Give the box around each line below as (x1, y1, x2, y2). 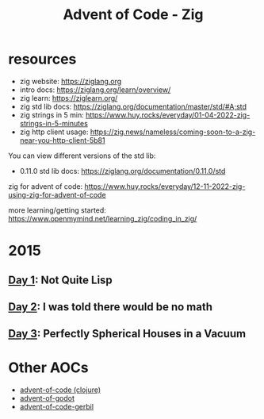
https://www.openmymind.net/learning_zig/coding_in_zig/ (8, 213, 197, 223)
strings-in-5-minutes (19, 118, 89, 128)
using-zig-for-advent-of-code (8, 190, 106, 199)
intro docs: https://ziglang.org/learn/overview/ (19, 85, 171, 94)
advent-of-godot (19, 394, 75, 403)
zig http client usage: (19, 127, 89, 136)
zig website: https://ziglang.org (19, 76, 122, 86)
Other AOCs (8, 359, 89, 377)
